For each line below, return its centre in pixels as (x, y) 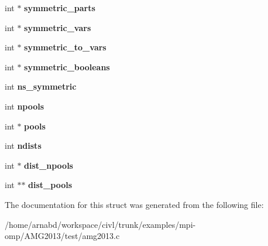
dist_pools (50, 185)
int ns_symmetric (41, 86)
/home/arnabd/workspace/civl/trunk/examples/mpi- (100, 224)
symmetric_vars (58, 27)
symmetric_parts (60, 8)
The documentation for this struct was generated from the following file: (134, 204)
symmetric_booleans (67, 66)
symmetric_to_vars (65, 47)
